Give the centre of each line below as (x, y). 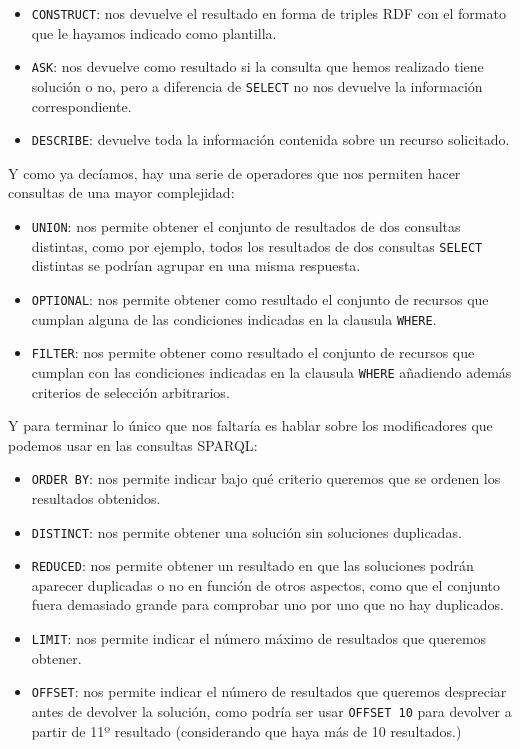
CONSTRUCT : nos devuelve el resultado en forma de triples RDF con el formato (268, 13)
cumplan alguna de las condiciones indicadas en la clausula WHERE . (234, 318)
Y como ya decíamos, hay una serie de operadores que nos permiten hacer (234, 172)
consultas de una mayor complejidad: (121, 192)
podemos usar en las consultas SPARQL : (133, 444)
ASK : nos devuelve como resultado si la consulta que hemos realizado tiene (257, 66)
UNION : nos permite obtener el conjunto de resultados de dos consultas (246, 226)
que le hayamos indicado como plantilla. (154, 32)
